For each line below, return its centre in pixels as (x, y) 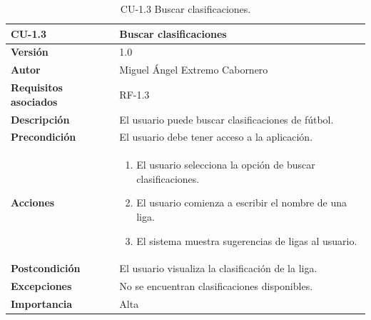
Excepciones (41, 286)
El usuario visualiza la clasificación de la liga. (218, 268)
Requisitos (37, 87)
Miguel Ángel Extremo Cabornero (194, 70)
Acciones (33, 202)
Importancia (42, 304)
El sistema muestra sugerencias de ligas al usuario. (247, 240)
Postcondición (46, 268)
